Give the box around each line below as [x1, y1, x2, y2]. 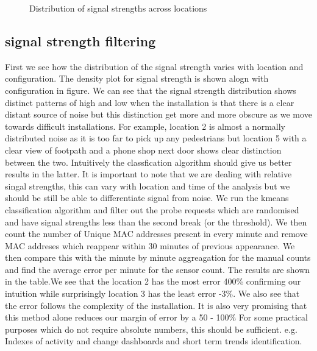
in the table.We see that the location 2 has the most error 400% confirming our [5, 275, 301, 288]
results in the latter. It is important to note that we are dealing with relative [5, 168, 292, 180]
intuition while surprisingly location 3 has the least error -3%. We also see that [5, 287, 300, 300]
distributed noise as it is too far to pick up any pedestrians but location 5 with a [5, 132, 307, 144]
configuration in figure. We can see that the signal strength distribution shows [5, 83, 296, 96]
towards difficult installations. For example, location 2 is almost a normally [5, 119, 285, 132]
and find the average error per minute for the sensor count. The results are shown [5, 263, 310, 275]
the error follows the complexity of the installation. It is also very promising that [5, 299, 307, 311]
